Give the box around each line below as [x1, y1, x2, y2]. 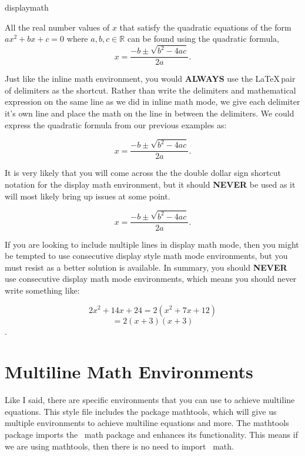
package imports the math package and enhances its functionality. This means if [5, 428, 298, 441]
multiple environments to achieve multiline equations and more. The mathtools [5, 417, 289, 429]
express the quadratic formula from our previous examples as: [5, 118, 227, 131]
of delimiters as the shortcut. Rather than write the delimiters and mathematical [5, 84, 296, 96]
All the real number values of [5, 21, 110, 33]
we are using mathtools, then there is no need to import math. [5, 440, 234, 452]
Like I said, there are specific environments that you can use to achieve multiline [5, 394, 295, 406]
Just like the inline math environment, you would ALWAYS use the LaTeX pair [5, 72, 296, 85]
